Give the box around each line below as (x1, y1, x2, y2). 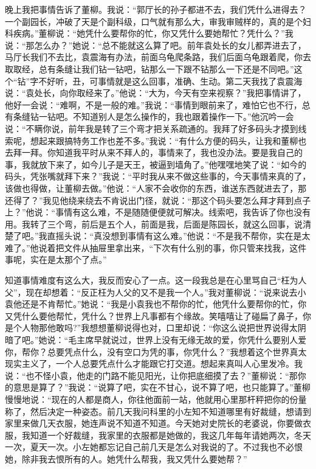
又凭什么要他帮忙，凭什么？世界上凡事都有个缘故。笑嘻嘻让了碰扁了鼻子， (5, 309, 303, 322)
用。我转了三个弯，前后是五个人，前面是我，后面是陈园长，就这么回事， (5, 217, 294, 230)
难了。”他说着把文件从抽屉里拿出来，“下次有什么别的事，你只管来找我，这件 (5, 241, 307, 254)
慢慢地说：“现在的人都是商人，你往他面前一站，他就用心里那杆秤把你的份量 (5, 393, 307, 405)
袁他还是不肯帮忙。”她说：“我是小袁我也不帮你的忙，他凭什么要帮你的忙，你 (5, 297, 307, 310)
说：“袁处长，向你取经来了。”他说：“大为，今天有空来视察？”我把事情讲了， (5, 86, 306, 99)
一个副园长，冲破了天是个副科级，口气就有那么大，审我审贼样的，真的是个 (5, 15, 303, 27)
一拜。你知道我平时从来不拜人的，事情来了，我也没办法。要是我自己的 (21, 146, 303, 159)
